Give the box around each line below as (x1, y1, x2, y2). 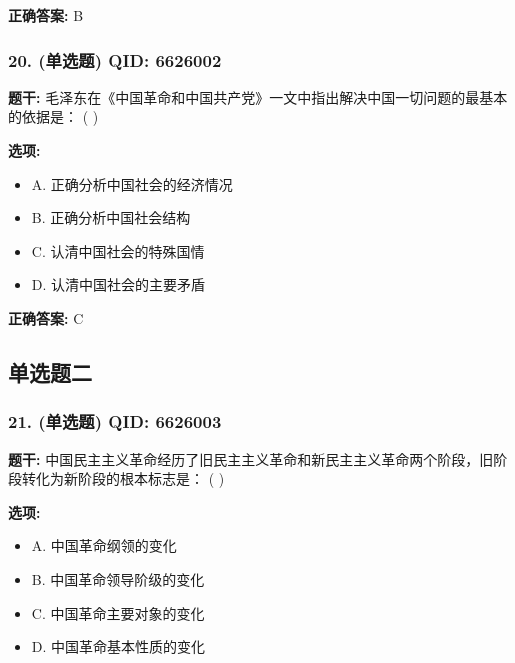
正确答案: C (8, 307, 84, 328)
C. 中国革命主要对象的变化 (31, 602, 205, 623)
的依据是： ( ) (8, 106, 99, 127)
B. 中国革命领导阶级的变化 (31, 568, 205, 589)
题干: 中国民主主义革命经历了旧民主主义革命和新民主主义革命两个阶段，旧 (8, 448, 494, 469)
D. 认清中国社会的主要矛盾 (31, 274, 206, 295)
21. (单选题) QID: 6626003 (8, 409, 222, 434)
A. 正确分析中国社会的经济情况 (31, 173, 233, 194)
